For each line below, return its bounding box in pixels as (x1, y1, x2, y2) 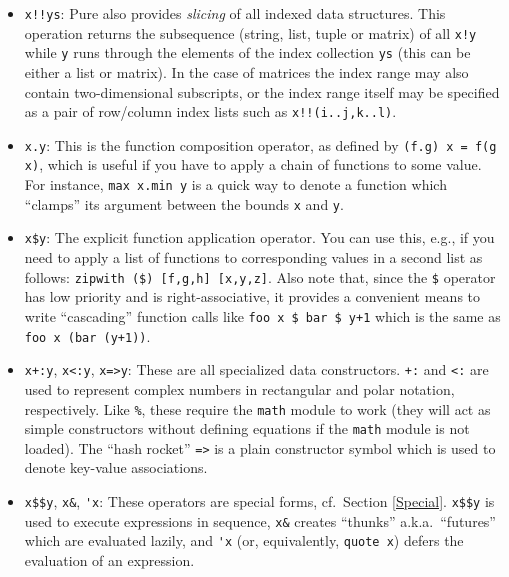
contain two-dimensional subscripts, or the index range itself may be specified (24, 81, 500, 102)
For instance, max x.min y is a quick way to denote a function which (24, 174, 447, 195)
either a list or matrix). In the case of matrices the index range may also (24, 61, 469, 82)
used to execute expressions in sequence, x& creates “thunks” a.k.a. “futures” (24, 510, 496, 531)
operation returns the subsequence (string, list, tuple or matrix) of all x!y (24, 22, 477, 43)
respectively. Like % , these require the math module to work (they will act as (24, 398, 491, 419)
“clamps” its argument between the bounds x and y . (24, 193, 344, 214)
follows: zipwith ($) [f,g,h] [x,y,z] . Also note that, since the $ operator (24, 266, 496, 287)
